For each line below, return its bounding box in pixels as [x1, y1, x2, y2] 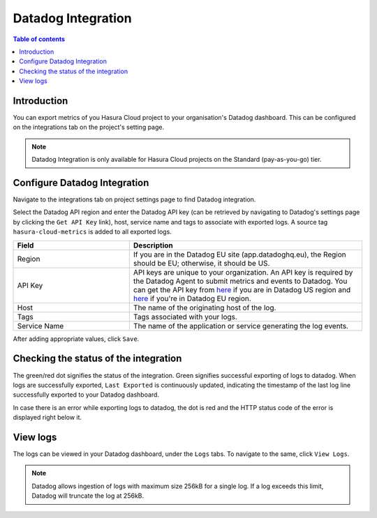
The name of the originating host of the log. [133, 303, 276, 312]
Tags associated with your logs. [133, 312, 237, 321]
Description [133, 241, 174, 250]
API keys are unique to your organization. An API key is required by [133, 267, 353, 277]
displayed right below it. [13, 413, 82, 422]
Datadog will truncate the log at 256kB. [31, 492, 145, 500]
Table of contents [13, 35, 66, 43]
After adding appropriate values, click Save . [13, 335, 140, 343]
